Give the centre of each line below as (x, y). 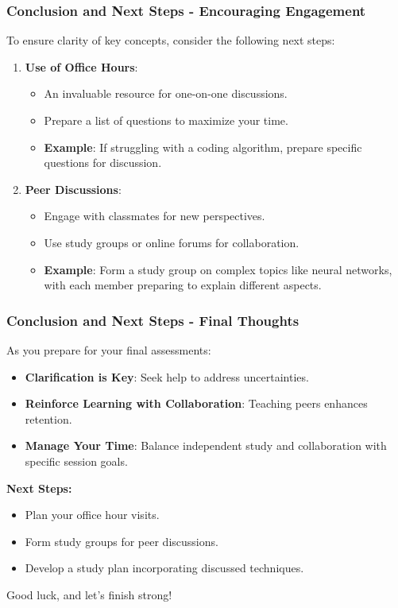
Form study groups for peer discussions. (122, 541)
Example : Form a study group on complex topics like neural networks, (218, 269)
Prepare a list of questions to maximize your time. (166, 120)
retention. (48, 418)
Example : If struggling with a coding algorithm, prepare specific (203, 147)
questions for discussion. (103, 163)
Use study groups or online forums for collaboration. (172, 242)
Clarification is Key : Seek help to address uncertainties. (167, 376)
